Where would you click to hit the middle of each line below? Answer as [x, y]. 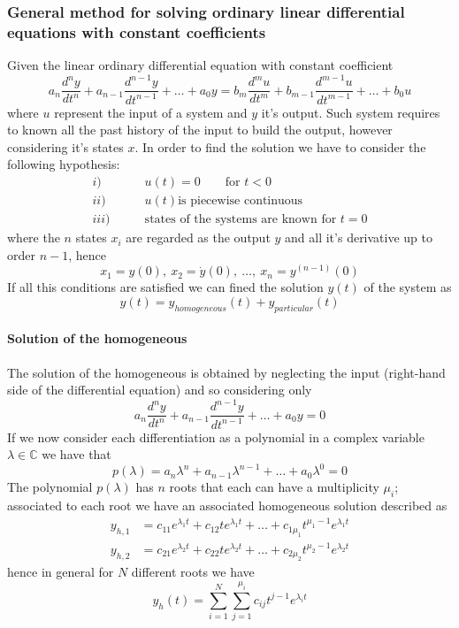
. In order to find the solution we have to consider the [280, 146]
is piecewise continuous [241, 201]
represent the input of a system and [151, 112]
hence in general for [61, 572]
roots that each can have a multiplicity [274, 487]
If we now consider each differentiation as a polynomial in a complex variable [216, 437]
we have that [76, 454]
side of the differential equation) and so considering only [160, 390]
